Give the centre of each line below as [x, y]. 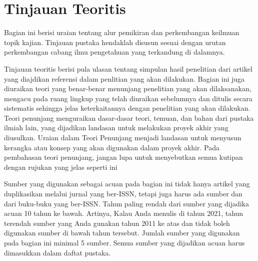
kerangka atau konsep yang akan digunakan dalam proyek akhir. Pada [112, 147]
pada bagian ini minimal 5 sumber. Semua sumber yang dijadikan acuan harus [124, 242]
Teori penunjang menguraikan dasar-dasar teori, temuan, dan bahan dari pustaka [129, 117]
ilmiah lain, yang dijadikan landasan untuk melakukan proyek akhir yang [116, 127]
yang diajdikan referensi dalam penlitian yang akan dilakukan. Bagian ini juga [124, 78]
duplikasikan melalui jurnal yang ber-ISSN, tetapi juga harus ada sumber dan [123, 194]
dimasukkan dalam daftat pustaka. [57, 252]
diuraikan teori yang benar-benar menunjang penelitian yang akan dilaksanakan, [128, 88]
